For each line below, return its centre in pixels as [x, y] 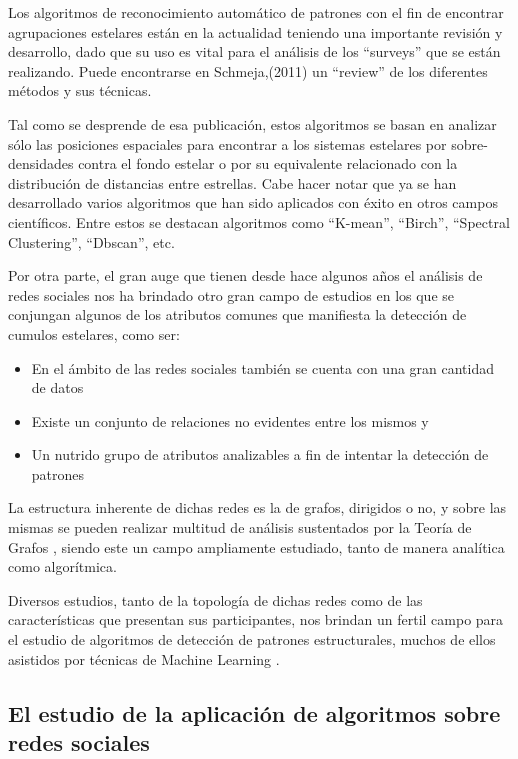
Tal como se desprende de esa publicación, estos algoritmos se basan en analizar [252, 123]
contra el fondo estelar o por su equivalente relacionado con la [268, 163]
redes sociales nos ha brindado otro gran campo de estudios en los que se [231, 294]
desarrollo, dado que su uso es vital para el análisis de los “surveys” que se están [254, 51]
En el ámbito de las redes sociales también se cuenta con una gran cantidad [263, 367]
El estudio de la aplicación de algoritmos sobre [254, 712]
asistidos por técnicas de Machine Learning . [144, 658]
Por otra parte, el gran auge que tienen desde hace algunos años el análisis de [245, 275]
